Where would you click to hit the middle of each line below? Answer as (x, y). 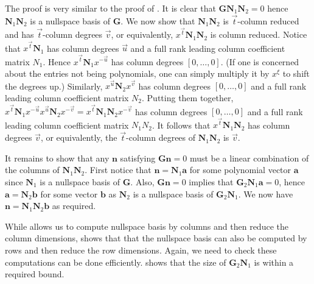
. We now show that (158, 20)
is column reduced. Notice (259, 34)
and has (19, 34)
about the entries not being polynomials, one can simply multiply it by (137, 73)
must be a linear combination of (249, 158)
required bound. (35, 274)
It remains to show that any (57, 158)
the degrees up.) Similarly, (54, 86)
